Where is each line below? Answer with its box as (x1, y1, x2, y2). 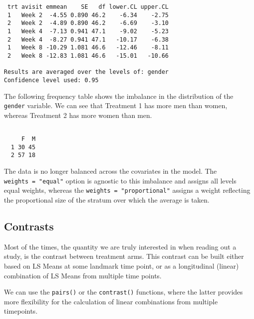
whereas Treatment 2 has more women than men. (4, 110, 152, 120)
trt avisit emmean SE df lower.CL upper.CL (7, 3, 169, 10)
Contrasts (4, 218, 54, 233)
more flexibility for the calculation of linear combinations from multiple (4, 296, 218, 306)
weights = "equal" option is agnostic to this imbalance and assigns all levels (4, 175, 236, 185)
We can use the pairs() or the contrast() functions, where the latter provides (4, 287, 243, 297)
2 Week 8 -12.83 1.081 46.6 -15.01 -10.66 (7, 52, 169, 59)
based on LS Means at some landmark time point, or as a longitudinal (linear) (4, 260, 239, 271)
